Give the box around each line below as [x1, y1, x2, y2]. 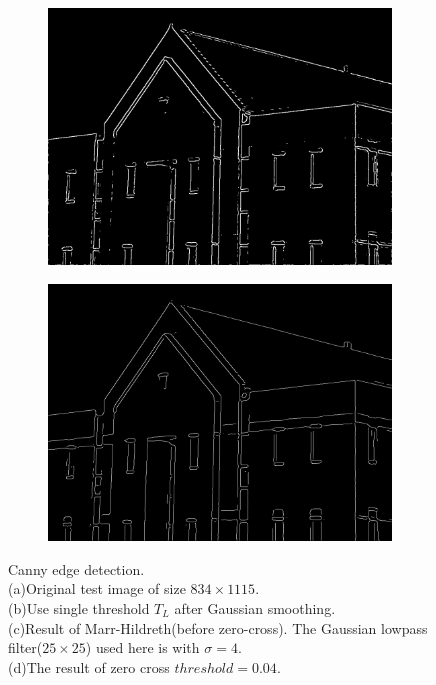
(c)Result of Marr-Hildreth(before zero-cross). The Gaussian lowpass [8, 617, 428, 638]
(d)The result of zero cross [8, 656, 170, 677]
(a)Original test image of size [8, 578, 186, 599]
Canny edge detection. [8, 558, 145, 579]
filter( [8, 637, 43, 658]
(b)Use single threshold [8, 598, 150, 619]
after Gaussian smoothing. [174, 598, 336, 619]
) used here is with [85, 637, 200, 658]
